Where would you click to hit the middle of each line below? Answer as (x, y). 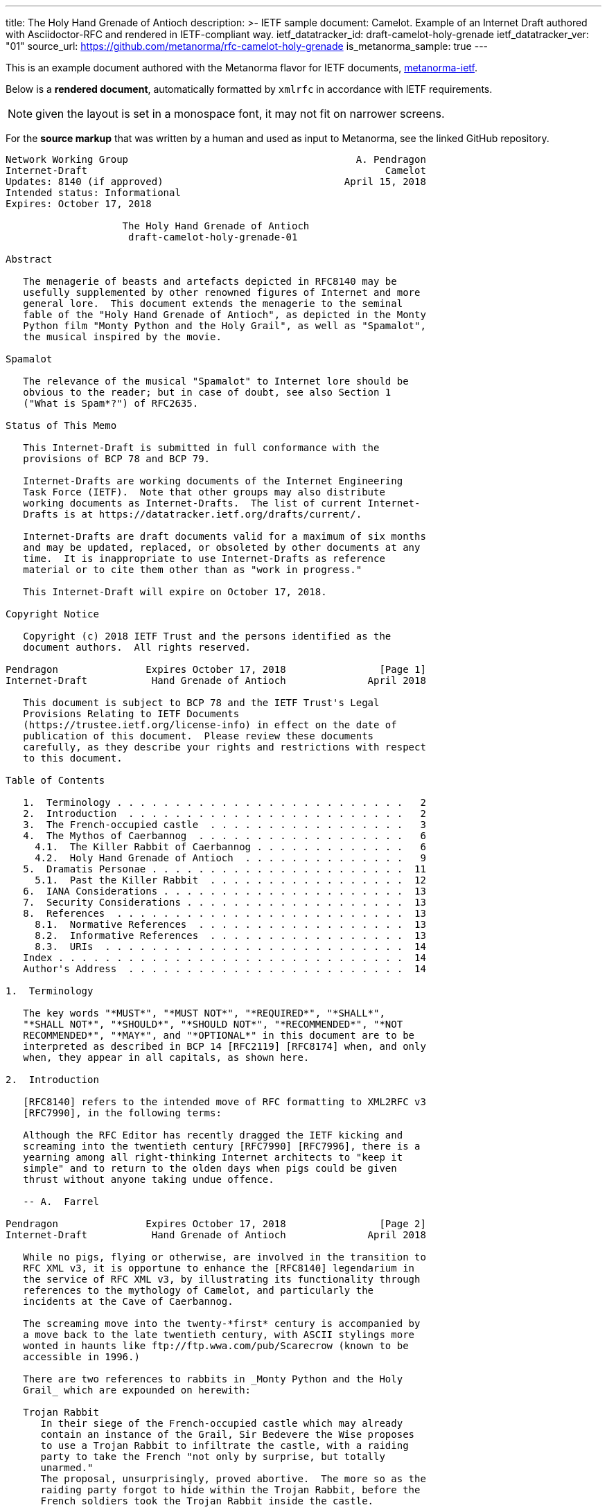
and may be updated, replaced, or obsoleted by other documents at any (222, 547)
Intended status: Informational (93, 193)
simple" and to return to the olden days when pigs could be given (210, 1168)
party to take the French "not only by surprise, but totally (213, 1457)
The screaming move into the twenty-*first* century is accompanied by (222, 1324)
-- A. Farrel (61, 1202)
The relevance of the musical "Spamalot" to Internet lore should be (216, 381)
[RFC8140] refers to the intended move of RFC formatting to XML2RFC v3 (225, 1102)
